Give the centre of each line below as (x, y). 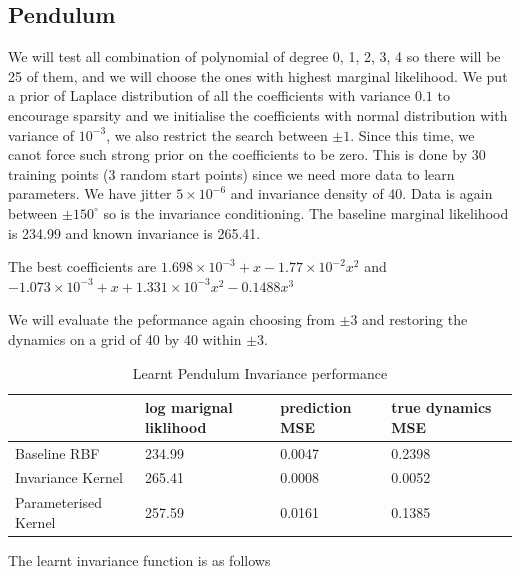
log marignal (189, 407)
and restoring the (415, 319)
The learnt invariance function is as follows (139, 559)
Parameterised (59, 502)
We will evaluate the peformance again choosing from (171, 319)
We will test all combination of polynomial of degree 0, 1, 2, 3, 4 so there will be (254, 56)
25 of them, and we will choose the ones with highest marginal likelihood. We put (258, 75)
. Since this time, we (412, 134)
